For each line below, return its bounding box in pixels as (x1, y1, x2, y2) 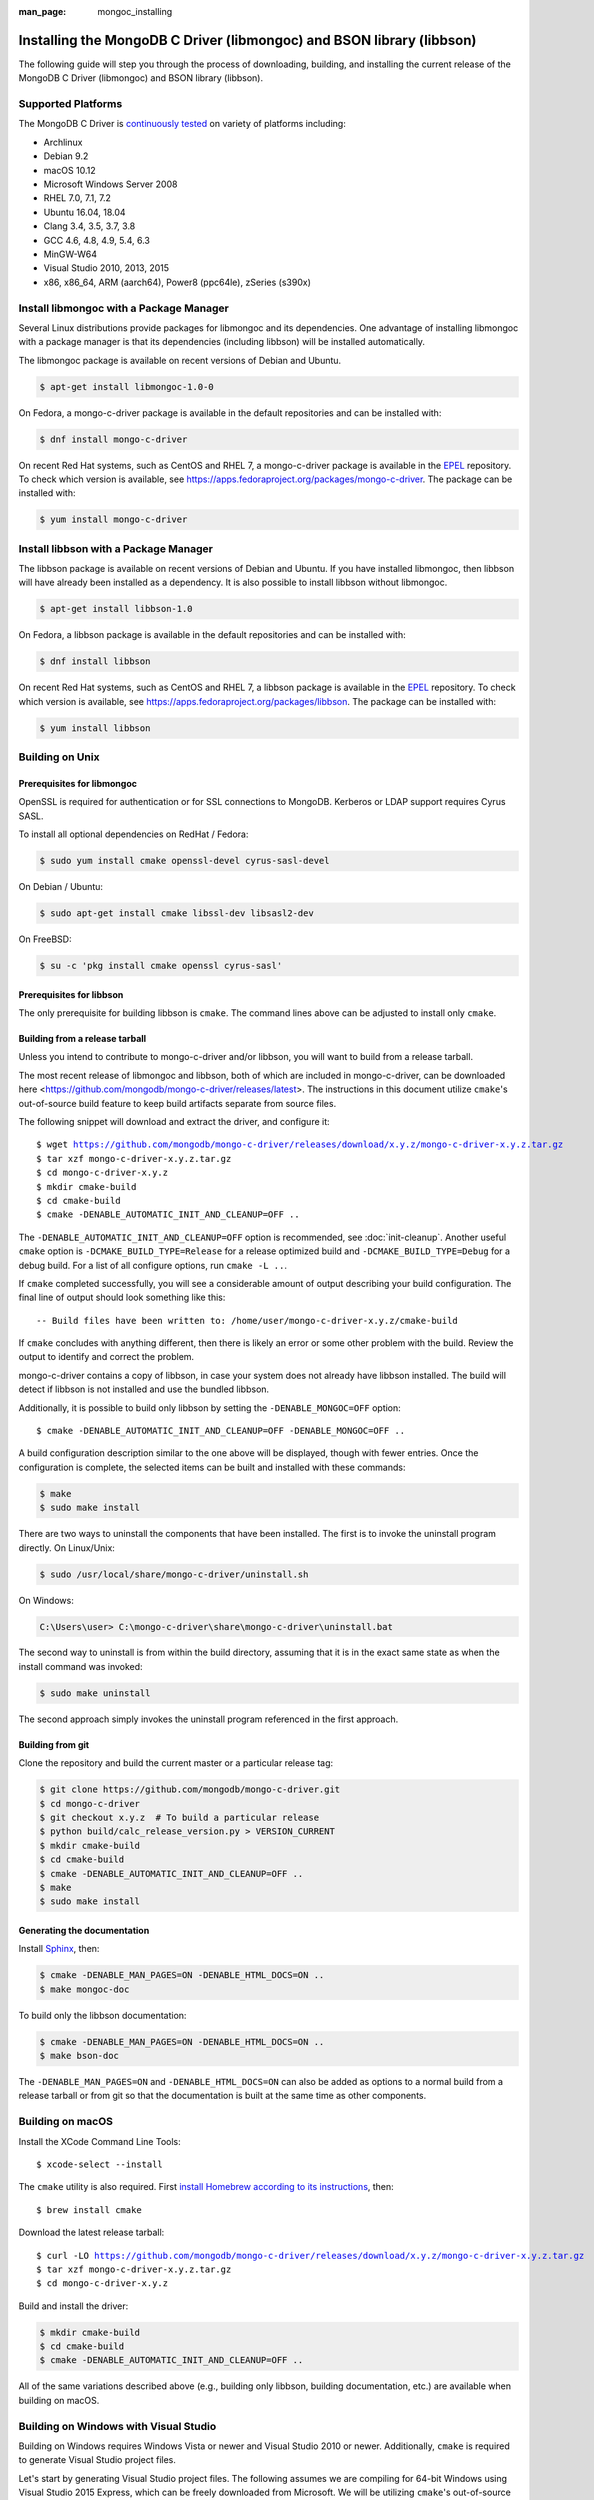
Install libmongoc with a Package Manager (18, 301, 229, 315)
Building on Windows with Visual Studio (18, 2419, 217, 2433)
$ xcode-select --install (36, 2158, 164, 2170)
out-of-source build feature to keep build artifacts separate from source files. (18, 1097, 337, 1109)
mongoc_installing (97, 6, 173, 17)
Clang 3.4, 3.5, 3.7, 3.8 (43, 220, 136, 232)
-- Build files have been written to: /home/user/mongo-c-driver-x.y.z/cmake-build (36, 1315, 459, 1326)
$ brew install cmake (36, 2204, 142, 2215)
